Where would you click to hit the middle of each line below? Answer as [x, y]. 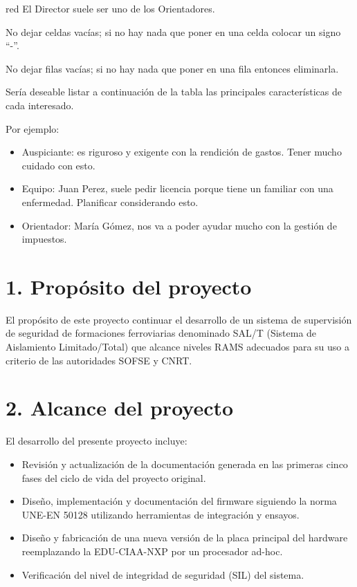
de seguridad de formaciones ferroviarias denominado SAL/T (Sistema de [161, 333]
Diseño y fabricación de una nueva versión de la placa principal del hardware [185, 538]
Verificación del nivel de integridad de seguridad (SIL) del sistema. [163, 574]
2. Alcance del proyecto [120, 408]
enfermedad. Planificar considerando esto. [110, 202]
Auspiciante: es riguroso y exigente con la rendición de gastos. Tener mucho [182, 152]
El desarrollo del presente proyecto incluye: [97, 441]
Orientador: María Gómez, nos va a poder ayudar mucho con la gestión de [179, 225]
